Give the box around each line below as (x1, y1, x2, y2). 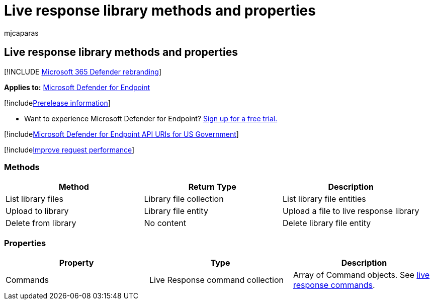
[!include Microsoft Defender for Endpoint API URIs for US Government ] (4, 129, 239, 138)
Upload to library (6, 206, 69, 216)
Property (59, 258, 94, 268)
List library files (6, 194, 63, 204)
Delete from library (6, 218, 76, 229)
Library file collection (144, 194, 224, 204)
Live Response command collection (149, 275, 284, 285)
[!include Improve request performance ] (4, 145, 135, 154)
